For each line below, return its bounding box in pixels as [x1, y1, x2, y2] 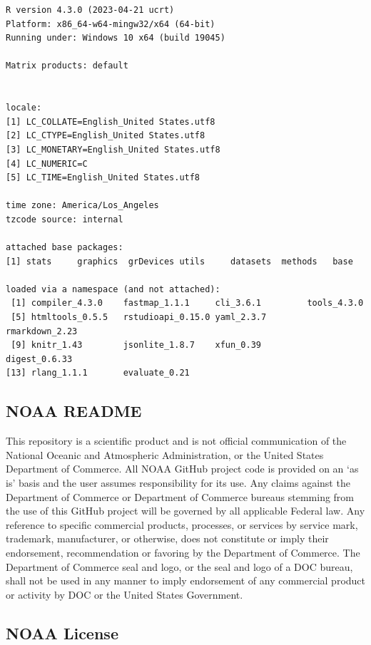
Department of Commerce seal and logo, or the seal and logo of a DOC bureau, [6, 559, 353, 574]
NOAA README [6, 400, 142, 422]
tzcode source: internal [6, 214, 123, 225]
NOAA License [6, 621, 118, 644]
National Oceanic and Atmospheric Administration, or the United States [6, 447, 324, 462]
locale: [6, 103, 42, 113]
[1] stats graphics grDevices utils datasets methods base [6, 256, 353, 267]
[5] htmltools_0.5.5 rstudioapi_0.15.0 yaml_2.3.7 [11, 312, 267, 323]
